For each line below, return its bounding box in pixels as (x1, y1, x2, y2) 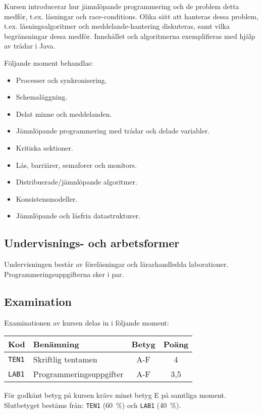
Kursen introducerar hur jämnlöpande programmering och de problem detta (4, 1, 239, 11)
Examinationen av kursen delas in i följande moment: (4, 317, 169, 328)
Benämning (33, 338, 79, 350)
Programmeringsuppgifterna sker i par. (4, 268, 124, 279)
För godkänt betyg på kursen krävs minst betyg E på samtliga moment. (4, 390, 226, 400)
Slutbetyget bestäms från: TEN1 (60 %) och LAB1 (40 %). (4, 399, 181, 410)
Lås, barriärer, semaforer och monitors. (16, 159, 137, 170)
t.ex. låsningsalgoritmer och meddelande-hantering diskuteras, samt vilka (4, 21, 230, 31)
